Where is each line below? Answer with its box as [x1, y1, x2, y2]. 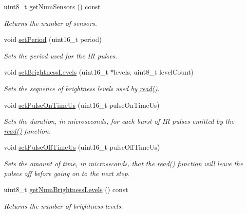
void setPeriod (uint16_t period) [4, 34, 102, 44]
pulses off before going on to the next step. [4, 168, 130, 178]
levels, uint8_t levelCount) [114, 67, 194, 77]
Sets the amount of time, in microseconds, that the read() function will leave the [4, 158, 243, 168]
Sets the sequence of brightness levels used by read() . [4, 83, 160, 93]
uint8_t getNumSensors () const [4, 1, 101, 11]
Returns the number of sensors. [4, 18, 97, 28]
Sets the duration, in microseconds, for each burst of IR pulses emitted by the [4, 116, 234, 126]
